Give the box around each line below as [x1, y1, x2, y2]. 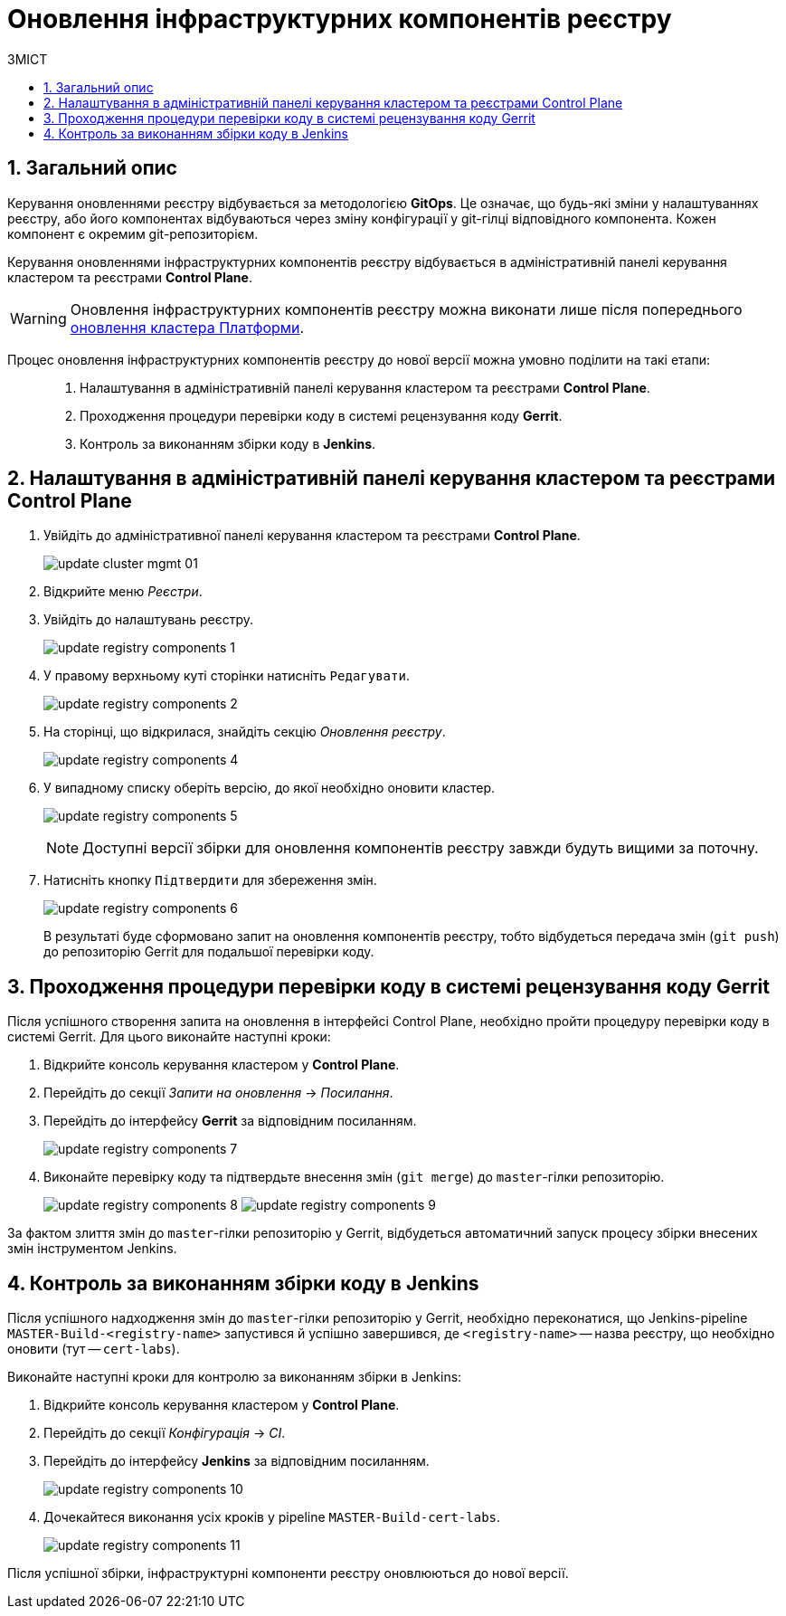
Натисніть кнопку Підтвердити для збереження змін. [43, 872, 377, 889]
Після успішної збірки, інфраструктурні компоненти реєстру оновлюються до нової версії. [7, 1565, 569, 1582]
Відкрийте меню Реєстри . [43, 584, 203, 600]
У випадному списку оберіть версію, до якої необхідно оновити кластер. [43, 780, 496, 796]
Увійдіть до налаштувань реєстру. [43, 612, 253, 628]
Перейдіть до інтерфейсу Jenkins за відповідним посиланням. [43, 1453, 430, 1469]
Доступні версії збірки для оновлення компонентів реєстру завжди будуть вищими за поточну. [82, 839, 759, 858]
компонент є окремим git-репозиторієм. [7, 225, 259, 242]
